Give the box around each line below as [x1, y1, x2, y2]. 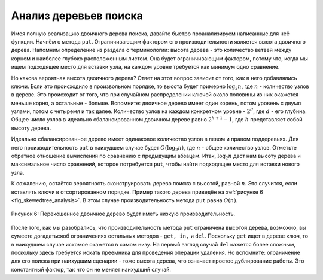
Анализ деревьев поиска [11, 9, 143, 22]
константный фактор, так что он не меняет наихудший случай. [11, 266, 172, 273]
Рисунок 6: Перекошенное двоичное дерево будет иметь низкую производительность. [11, 210, 236, 218]
